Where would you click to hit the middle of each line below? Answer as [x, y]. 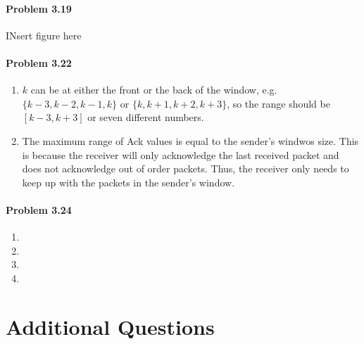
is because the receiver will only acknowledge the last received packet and [181, 154]
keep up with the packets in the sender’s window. [128, 182]
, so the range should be [278, 103]
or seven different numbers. [146, 117]
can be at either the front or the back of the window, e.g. [154, 90]
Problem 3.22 [39, 62]
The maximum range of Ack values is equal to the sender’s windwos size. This [190, 140]
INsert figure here [44, 35]
